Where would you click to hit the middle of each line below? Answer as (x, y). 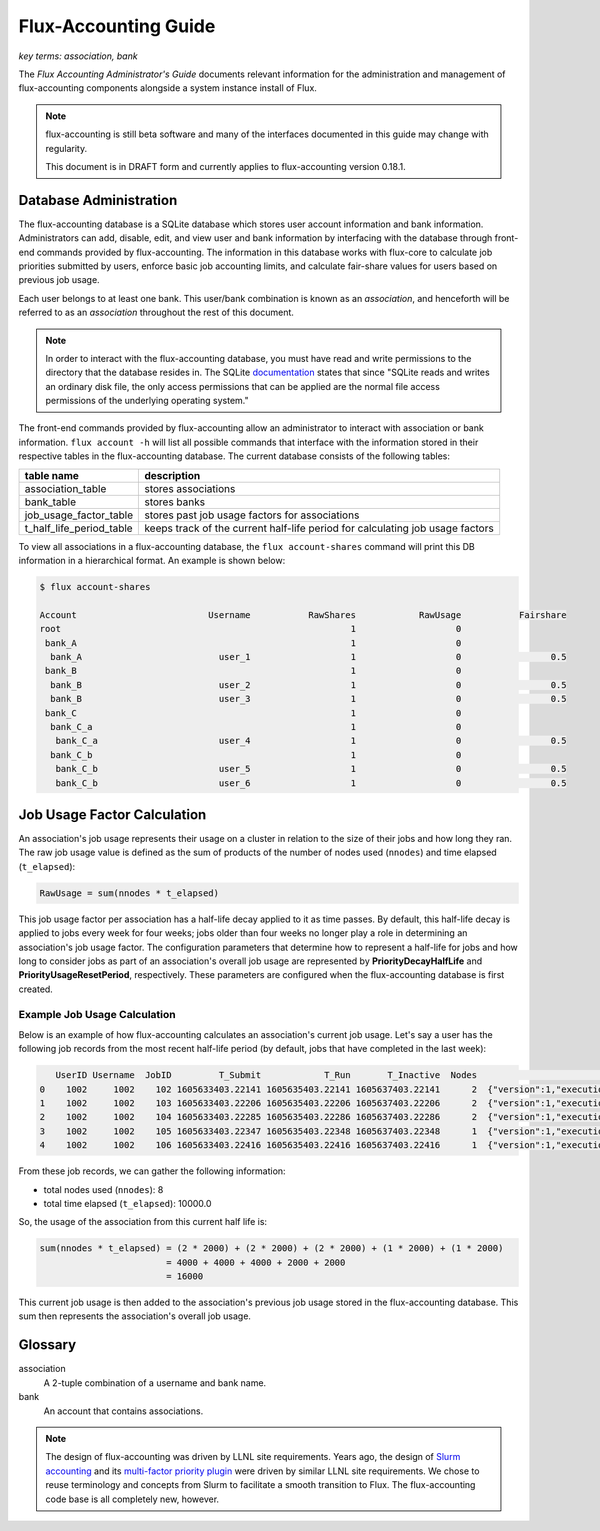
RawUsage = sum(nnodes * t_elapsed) (129, 893)
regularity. (66, 148)
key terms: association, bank (78, 56)
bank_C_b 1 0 (256, 754)
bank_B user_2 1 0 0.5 (308, 684)
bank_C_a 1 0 (256, 726)
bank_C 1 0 (253, 713)
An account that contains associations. (123, 1411)
